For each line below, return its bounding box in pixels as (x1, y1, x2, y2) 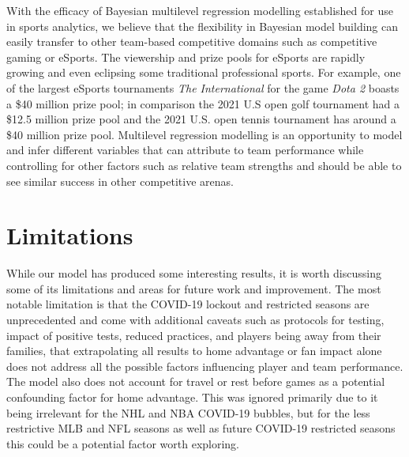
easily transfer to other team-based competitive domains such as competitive (6, 33, 377, 50)
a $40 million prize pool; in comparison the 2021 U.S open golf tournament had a (6, 95, 400, 111)
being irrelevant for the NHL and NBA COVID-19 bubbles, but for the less (6, 404, 370, 421)
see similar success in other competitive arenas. (6, 172, 234, 189)
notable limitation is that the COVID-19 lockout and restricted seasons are (6, 296, 370, 312)
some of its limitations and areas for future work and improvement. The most (6, 280, 381, 296)
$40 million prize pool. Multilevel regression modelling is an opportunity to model (6, 126, 403, 142)
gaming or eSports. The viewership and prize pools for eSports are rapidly (6, 48, 366, 65)
